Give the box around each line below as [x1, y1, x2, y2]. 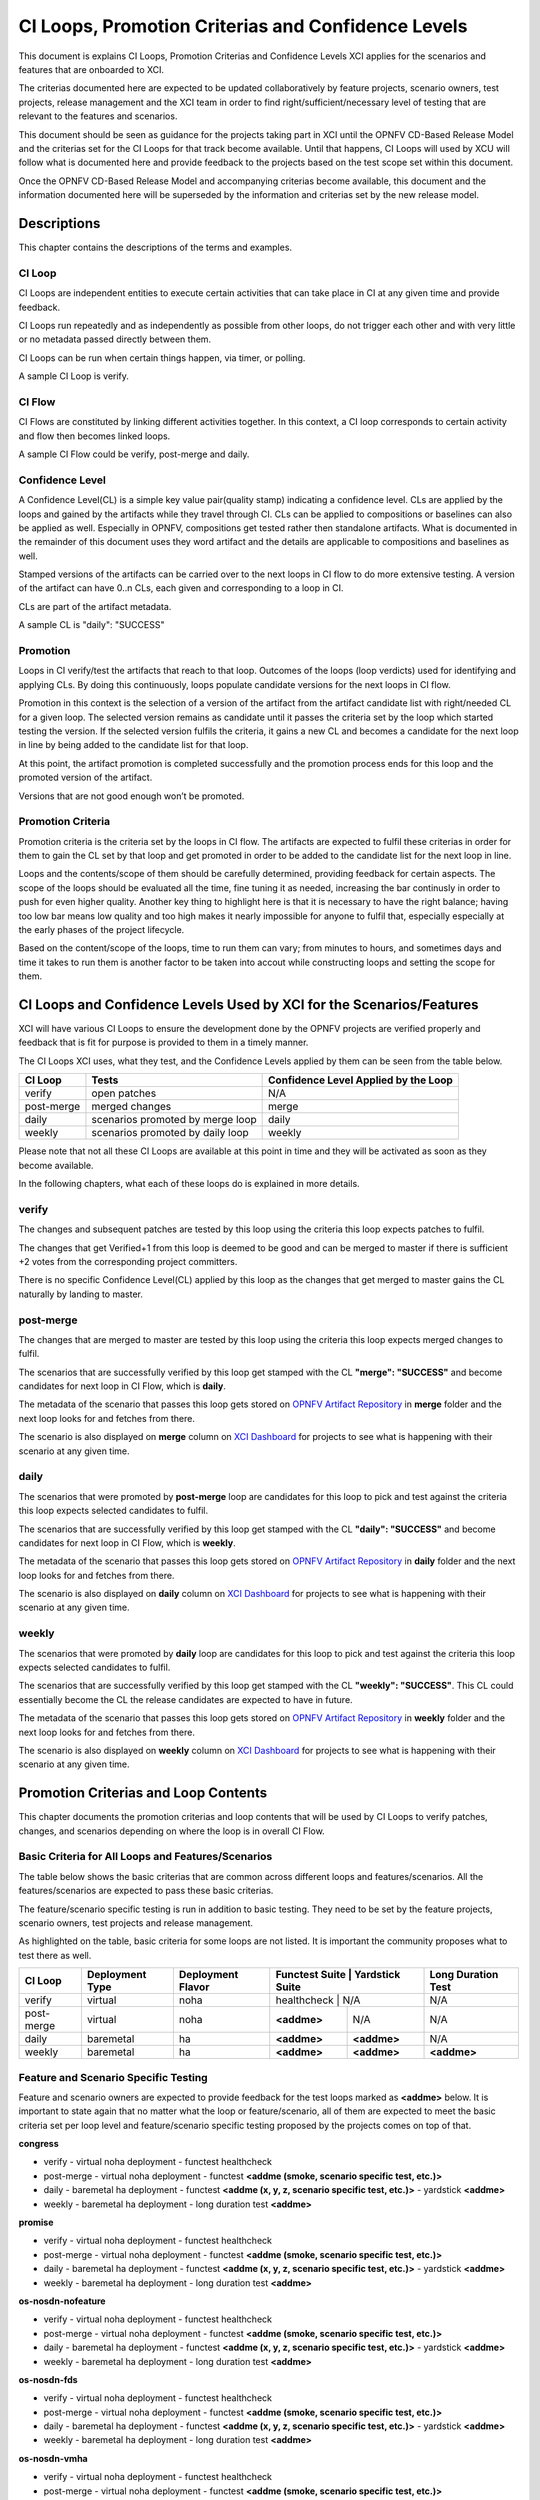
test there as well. [18, 1949, 92, 1961]
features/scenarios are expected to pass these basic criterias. [18, 1885, 274, 1897]
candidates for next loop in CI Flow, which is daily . [18, 1380, 227, 1392]
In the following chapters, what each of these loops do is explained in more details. [18, 1178, 360, 1190]
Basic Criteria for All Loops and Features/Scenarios [18, 1850, 273, 1864]
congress [18, 2138, 59, 2150]
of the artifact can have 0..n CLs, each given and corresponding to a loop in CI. [18, 582, 344, 594]
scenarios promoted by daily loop [91, 1126, 249, 1140]
